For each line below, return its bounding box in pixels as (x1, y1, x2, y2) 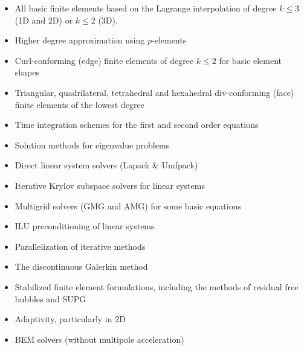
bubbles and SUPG (15, 292, 86, 305)
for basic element (219, 54, 282, 66)
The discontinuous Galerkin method (15, 260, 148, 273)
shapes (15, 66, 40, 78)
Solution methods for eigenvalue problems (15, 138, 170, 151)
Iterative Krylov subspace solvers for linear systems (15, 179, 205, 191)
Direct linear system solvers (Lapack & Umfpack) (15, 159, 198, 171)
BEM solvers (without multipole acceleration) (15, 332, 184, 345)
